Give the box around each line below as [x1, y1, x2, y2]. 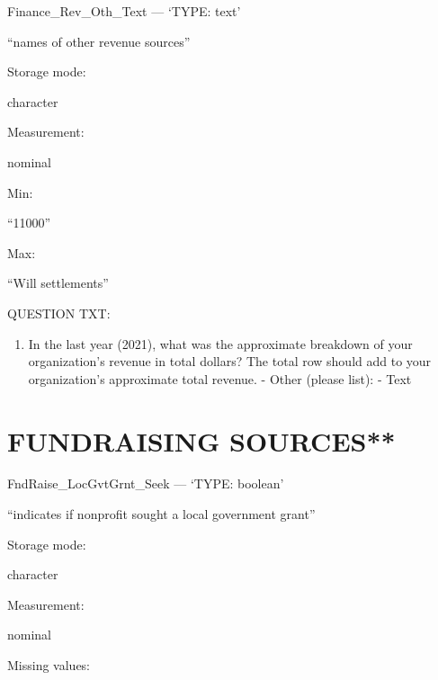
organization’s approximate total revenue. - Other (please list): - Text [28, 369, 412, 388]
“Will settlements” [7, 273, 109, 292]
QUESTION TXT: [7, 303, 111, 322]
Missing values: [7, 656, 91, 674]
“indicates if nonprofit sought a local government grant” [7, 505, 316, 523]
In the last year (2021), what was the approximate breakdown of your [28, 334, 413, 353]
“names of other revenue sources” [7, 31, 191, 50]
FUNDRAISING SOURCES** [7, 422, 396, 459]
